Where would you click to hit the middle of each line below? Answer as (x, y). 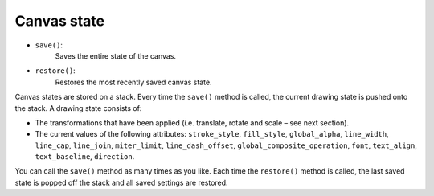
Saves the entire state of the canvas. (116, 55)
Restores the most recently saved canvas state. (133, 82)
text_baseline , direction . (85, 157)
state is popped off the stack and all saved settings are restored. (121, 182)
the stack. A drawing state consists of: (78, 108)
